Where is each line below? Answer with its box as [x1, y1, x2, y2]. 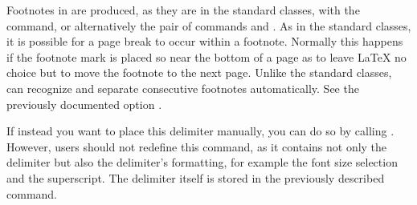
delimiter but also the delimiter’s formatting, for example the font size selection [6, 154, 398, 171]
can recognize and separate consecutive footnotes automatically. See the [6, 79, 359, 96]
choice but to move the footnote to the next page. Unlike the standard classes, [6, 64, 392, 81]
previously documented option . [6, 95, 162, 112]
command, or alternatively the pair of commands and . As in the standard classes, [6, 17, 411, 34]
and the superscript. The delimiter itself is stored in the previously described [6, 169, 385, 186]
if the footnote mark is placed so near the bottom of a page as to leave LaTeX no [6, 48, 407, 65]
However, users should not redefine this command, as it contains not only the [6, 138, 387, 155]
